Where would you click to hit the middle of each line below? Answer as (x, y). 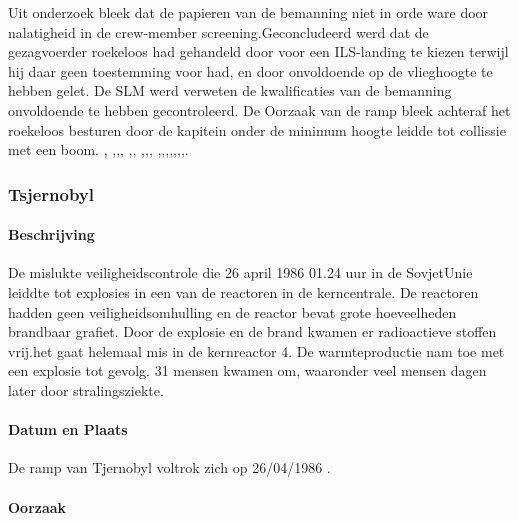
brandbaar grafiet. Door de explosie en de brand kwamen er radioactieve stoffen (252, 331)
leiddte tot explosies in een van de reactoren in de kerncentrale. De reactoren (243, 291)
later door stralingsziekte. (86, 389)
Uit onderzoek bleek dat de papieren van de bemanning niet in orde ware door (248, 12)
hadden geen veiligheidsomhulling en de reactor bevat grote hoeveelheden (232, 311)
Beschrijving (51, 234)
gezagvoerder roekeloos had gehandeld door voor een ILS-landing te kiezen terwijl (258, 51)
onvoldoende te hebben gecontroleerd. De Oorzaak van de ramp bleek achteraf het (259, 109)
